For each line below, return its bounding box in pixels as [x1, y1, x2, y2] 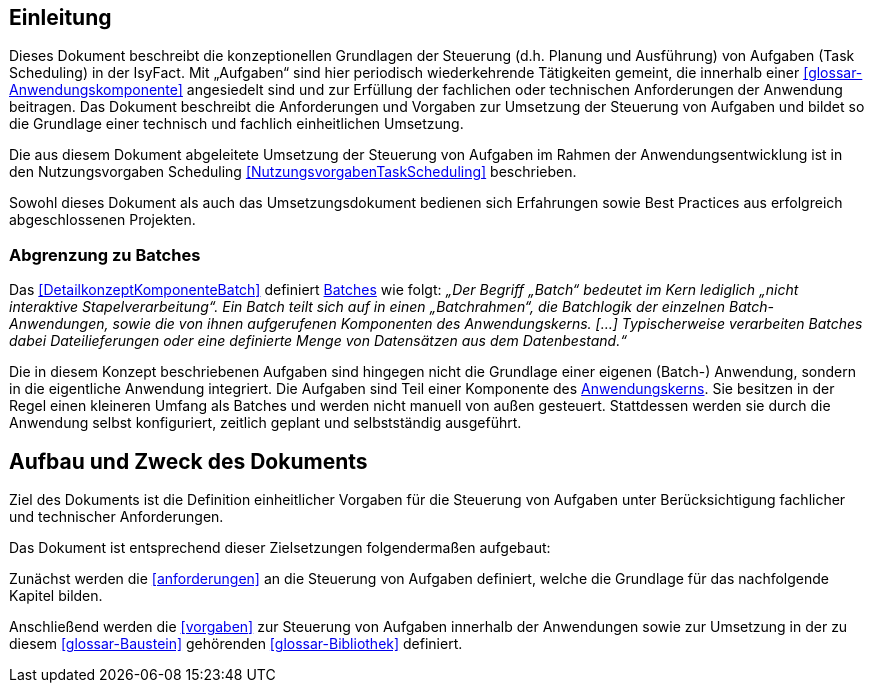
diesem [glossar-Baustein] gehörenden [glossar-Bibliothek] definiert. [9, 635, 463, 653]
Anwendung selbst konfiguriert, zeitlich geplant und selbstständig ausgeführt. [9, 414, 522, 432]
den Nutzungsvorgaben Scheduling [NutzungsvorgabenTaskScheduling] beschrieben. [9, 163, 577, 181]
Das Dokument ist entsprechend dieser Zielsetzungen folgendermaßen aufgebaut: [9, 539, 551, 557]
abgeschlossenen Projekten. [9, 211, 196, 229]
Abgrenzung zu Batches [9, 244, 201, 265]
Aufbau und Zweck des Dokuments [9, 448, 368, 474]
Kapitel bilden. [9, 587, 103, 605]
